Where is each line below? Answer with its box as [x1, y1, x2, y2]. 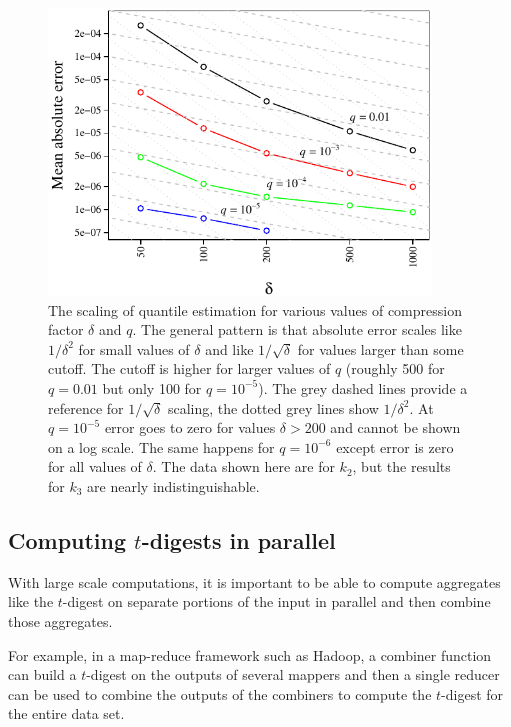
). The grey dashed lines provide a [258, 377, 468, 398]
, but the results [352, 456, 451, 477]
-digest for [441, 683, 504, 704]
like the [8, 591, 54, 612]
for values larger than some [297, 338, 464, 359]
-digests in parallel [141, 524, 336, 555]
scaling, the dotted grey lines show [167, 397, 379, 418]
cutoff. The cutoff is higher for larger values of [48, 358, 331, 379]
